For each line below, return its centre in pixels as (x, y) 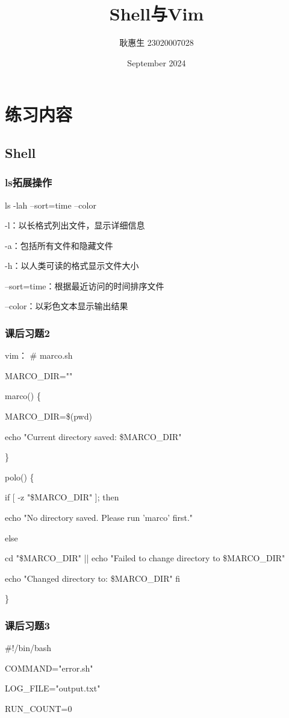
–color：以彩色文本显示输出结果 (67, 306)
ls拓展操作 (29, 182)
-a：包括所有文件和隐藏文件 (59, 245)
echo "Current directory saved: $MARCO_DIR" (93, 436)
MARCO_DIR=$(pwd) (48, 416)
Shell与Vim (157, 14)
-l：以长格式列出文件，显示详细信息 (75, 225)
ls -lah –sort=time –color (51, 205)
